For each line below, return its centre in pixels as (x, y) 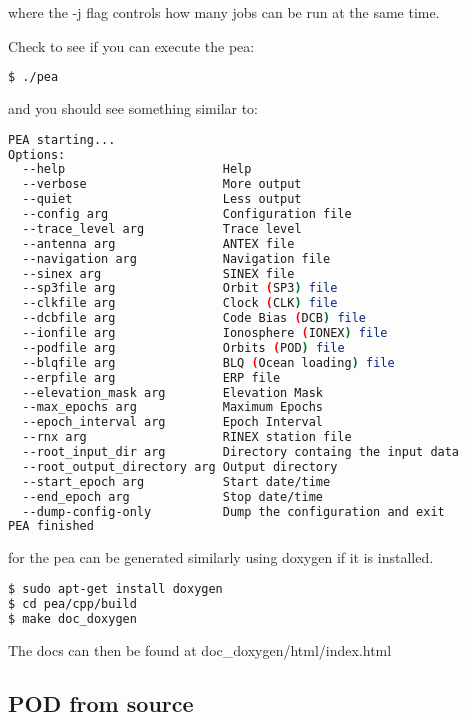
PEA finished (51, 526)
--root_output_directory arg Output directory (180, 466)
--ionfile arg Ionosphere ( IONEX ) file (205, 333)
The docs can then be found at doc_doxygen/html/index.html (200, 649)
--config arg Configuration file (187, 214)
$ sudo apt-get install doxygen (115, 588)
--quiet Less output (162, 199)
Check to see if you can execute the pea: (131, 45)
